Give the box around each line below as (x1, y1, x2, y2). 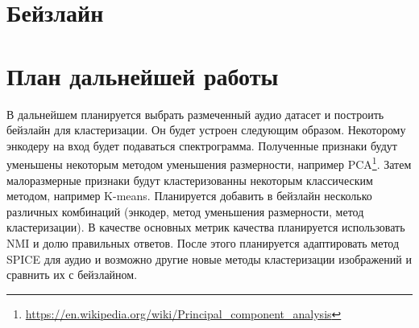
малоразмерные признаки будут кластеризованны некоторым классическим (6, 171, 373, 188)
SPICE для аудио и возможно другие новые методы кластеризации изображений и (6, 250, 412, 267)
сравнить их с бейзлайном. (6, 266, 138, 283)
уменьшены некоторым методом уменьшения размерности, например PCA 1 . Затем (6, 154, 412, 172)
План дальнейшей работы (6, 59, 279, 92)
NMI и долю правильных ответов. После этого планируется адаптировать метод (6, 234, 400, 251)
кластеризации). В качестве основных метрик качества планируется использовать (6, 219, 405, 236)
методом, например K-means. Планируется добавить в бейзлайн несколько (6, 187, 372, 204)
